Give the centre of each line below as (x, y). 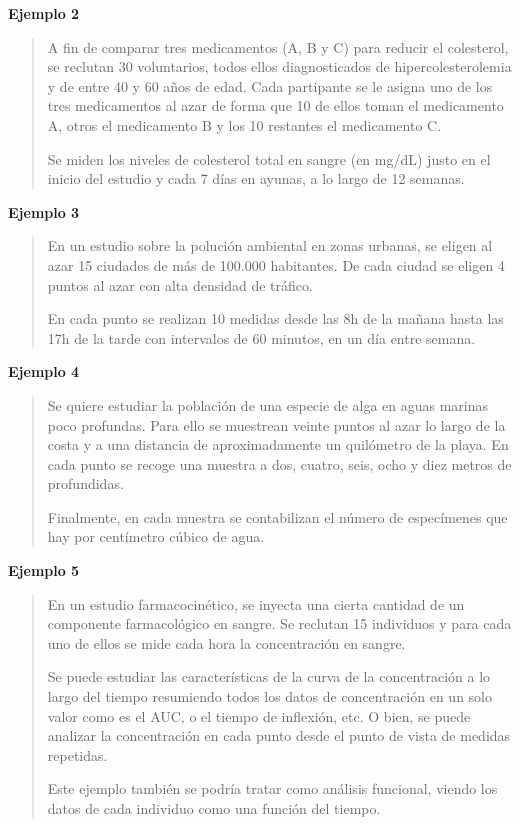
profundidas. (85, 483)
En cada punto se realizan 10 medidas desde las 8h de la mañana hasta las (275, 318)
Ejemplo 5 (44, 570)
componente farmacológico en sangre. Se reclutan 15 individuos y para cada (279, 623)
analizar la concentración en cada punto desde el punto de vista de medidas (279, 735)
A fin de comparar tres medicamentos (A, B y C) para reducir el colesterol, (278, 46)
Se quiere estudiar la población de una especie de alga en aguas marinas (268, 404)
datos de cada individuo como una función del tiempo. (214, 808)
